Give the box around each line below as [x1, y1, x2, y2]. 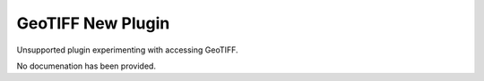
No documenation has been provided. [16, 61, 157, 71]
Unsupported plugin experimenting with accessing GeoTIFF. [16, 45, 238, 55]
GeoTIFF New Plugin [16, 13, 170, 33]
